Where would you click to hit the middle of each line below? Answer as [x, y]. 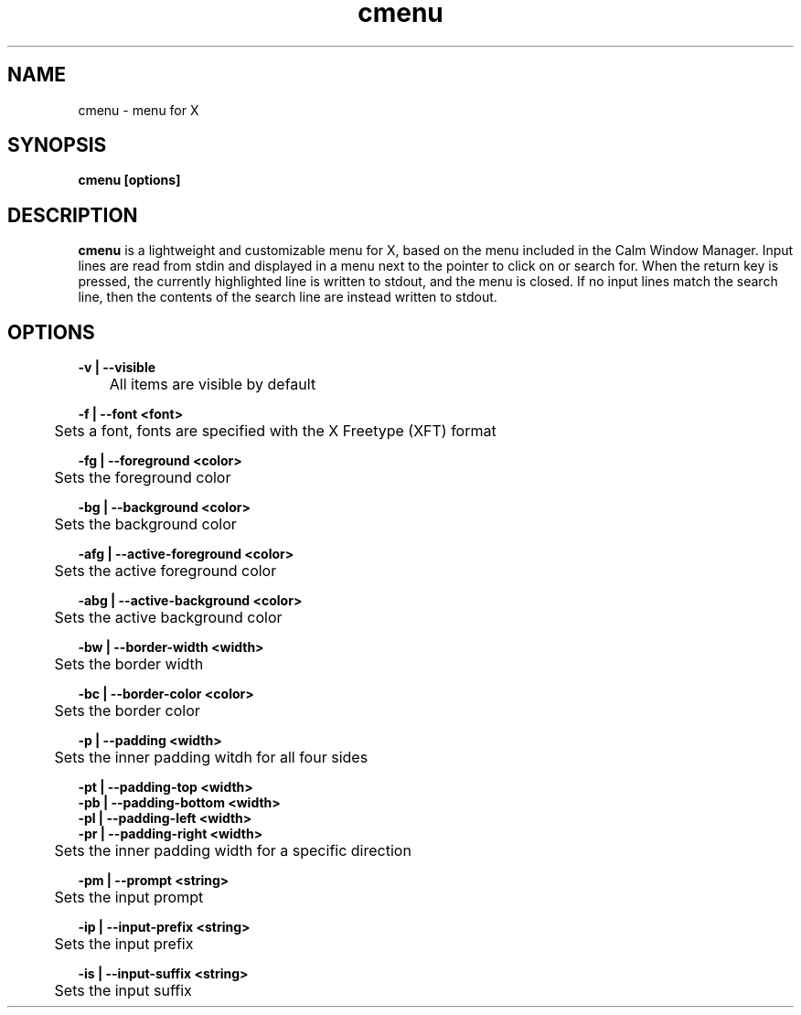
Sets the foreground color [143, 478]
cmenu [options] [129, 180]
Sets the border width [129, 664]
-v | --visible [117, 368]
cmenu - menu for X [139, 110]
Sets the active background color [168, 618]
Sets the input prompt [129, 897]
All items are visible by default [213, 385]
